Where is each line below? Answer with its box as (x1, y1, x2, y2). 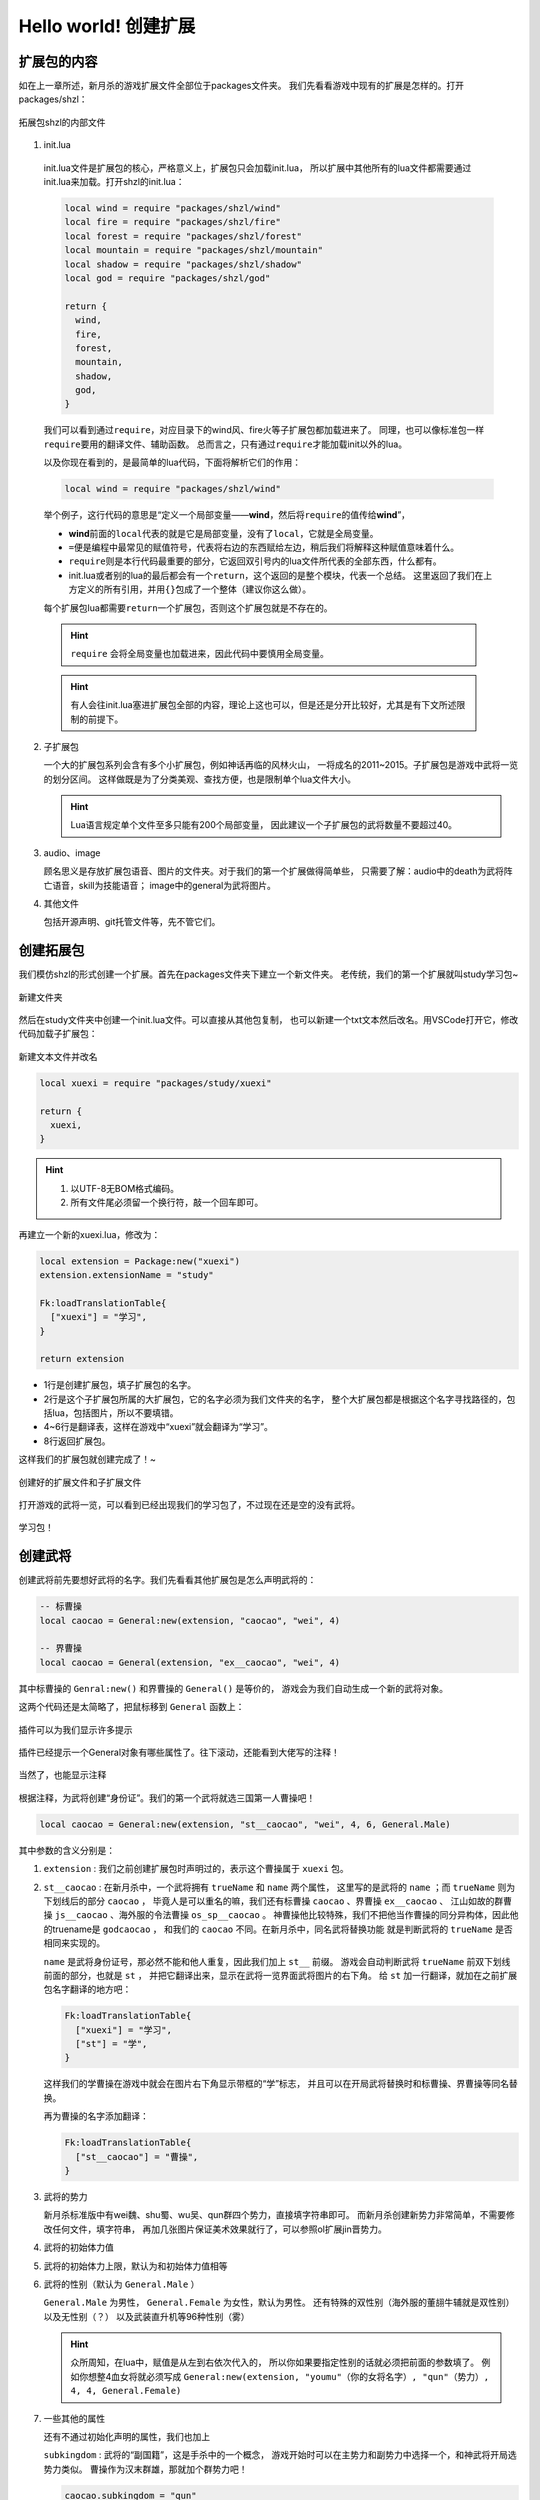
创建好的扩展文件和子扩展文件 (18, 1476, 142, 1488)
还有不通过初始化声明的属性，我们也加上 (43, 2431, 210, 2443)
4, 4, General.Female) (70, 2385, 182, 2397)
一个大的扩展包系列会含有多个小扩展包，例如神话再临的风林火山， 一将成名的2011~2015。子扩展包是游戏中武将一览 (43, 759, 519, 771)
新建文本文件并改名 (18, 1050, 98, 1062)
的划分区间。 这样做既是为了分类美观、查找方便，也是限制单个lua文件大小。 (43, 773, 357, 785)
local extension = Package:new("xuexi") (39, 1255, 240, 1267)
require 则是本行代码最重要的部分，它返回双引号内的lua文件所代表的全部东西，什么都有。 (68, 555, 442, 567)
